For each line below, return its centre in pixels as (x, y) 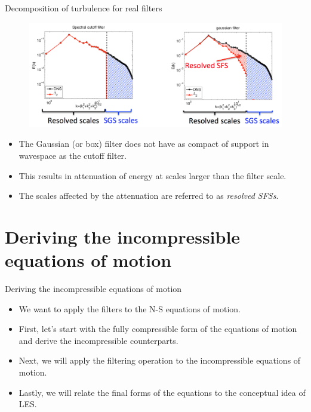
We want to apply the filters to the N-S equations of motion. (130, 308)
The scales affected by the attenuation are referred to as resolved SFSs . (149, 196)
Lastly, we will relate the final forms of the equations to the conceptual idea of (162, 392)
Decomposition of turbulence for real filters (84, 8)
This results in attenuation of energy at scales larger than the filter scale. (153, 175)
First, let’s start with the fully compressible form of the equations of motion (158, 329)
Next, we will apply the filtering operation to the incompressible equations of (160, 360)
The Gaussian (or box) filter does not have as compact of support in (144, 144)
